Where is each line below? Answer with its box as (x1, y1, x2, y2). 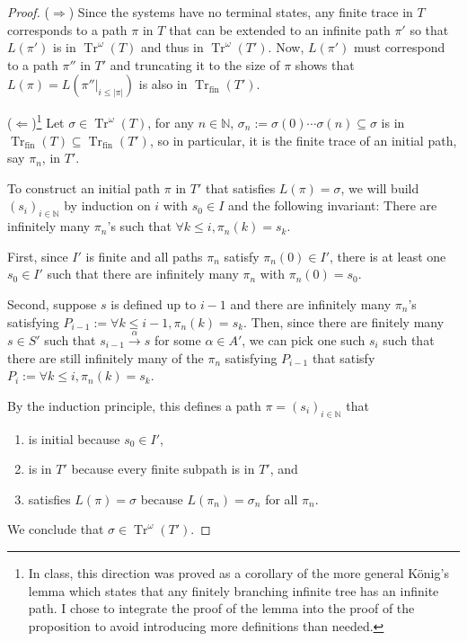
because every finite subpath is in (71, 459, 255, 478)
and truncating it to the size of (110, 55, 280, 74)
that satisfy (312, 348, 375, 367)
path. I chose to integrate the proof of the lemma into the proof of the (28, 599, 415, 618)
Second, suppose (7, 294, 97, 313)
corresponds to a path (7, 20, 128, 39)
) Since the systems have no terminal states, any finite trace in (68, 3, 413, 21)
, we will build (340, 178, 419, 197)
